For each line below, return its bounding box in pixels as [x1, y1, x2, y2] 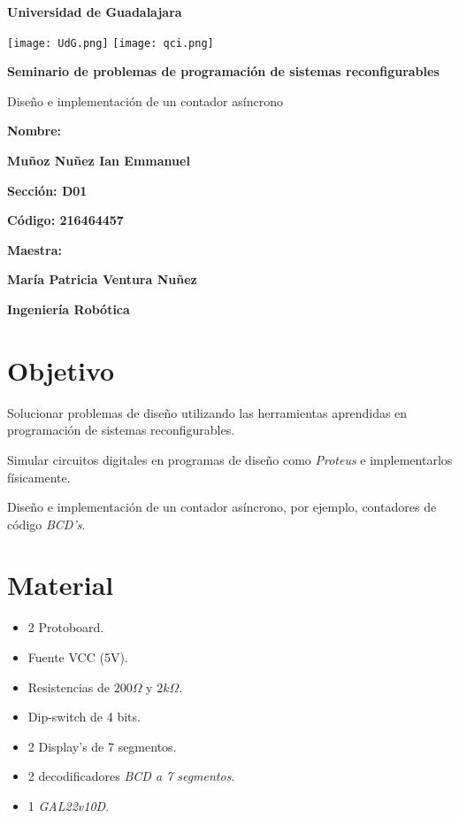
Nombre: [7, 121, 62, 140]
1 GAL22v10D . [27, 796, 110, 814]
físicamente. [7, 467, 71, 486]
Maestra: [7, 240, 63, 259]
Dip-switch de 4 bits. [27, 707, 141, 726]
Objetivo [7, 351, 115, 388]
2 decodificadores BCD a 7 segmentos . [27, 767, 235, 785]
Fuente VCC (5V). [27, 648, 128, 666]
